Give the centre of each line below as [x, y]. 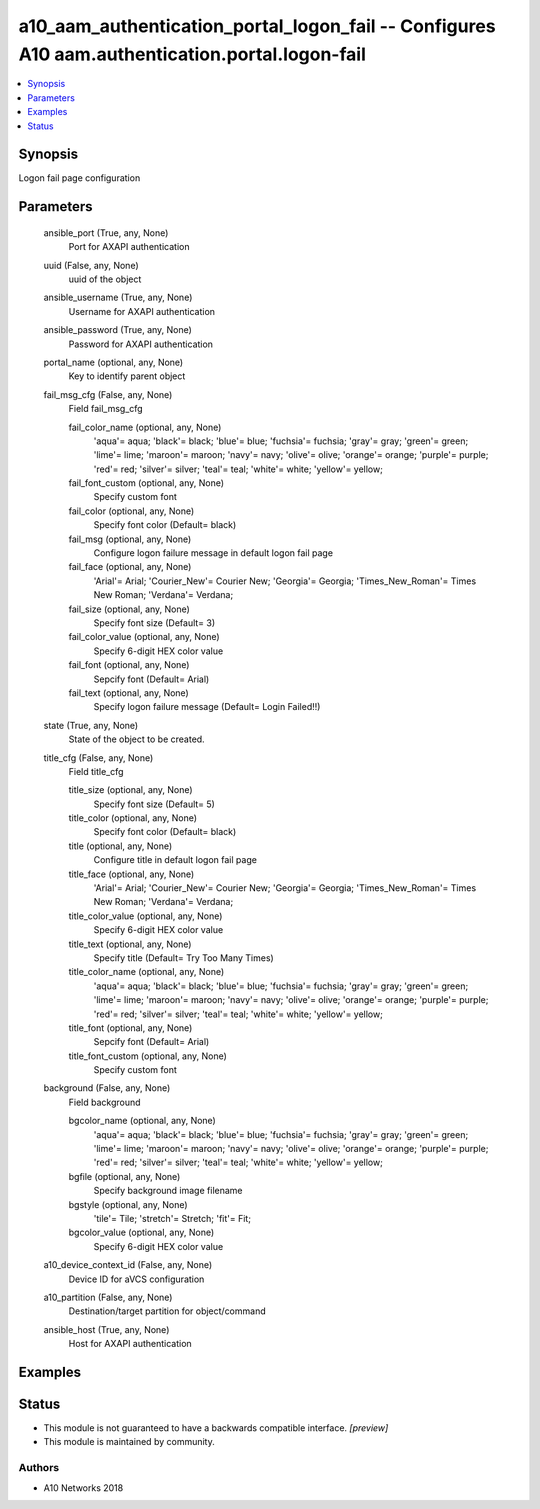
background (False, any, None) [107, 1088]
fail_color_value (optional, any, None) [144, 637]
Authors [39, 1468]
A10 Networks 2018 [83, 1487]
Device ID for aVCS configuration [136, 1279]
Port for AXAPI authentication [129, 247]
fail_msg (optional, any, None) [130, 539]
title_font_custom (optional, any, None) [147, 1056]
